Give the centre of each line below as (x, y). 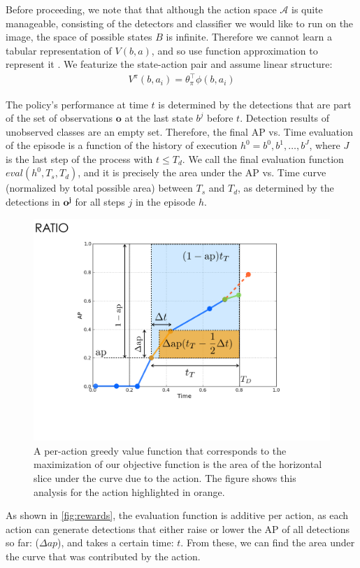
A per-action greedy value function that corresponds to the (160, 450)
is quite (307, 9)
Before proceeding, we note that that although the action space (141, 9)
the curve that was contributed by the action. (103, 556)
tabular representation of (59, 50)
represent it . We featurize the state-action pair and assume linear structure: (169, 64)
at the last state (159, 118)
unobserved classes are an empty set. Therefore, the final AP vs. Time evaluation (179, 131)
